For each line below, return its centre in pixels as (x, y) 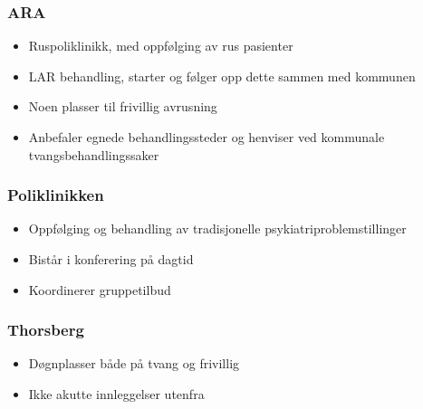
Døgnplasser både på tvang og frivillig (134, 363)
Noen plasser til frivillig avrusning (123, 106)
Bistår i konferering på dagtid (111, 259)
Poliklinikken (56, 195)
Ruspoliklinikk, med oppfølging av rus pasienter (161, 46)
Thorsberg (46, 330)
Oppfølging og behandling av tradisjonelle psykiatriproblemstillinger (217, 228)
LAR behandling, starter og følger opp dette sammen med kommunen (222, 76)
